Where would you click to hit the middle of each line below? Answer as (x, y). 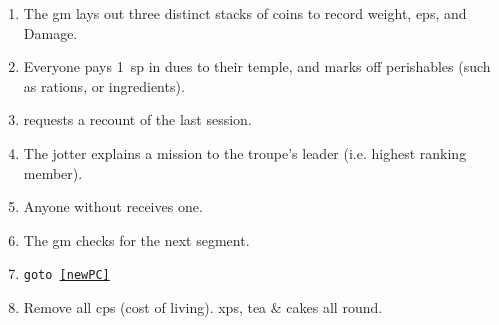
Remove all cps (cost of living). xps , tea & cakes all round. (203, 307)
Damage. (50, 32)
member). (53, 172)
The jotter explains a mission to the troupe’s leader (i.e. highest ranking (245, 152)
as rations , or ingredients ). (104, 85)
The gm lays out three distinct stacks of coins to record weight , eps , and (245, 13)
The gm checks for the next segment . (136, 239)
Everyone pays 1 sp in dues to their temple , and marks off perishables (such (257, 66)
